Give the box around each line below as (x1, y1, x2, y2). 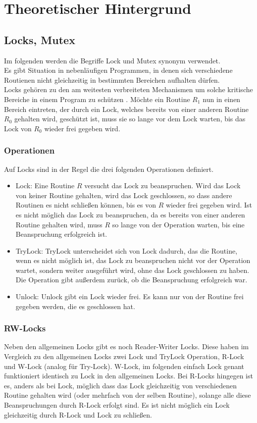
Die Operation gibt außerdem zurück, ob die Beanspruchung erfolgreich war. (15, 274, 248, 285)
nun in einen (203, 94, 241, 104)
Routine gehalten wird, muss (15, 219, 103, 229)
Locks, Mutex (4, 32, 75, 47)
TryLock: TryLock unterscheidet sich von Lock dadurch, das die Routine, (15, 245, 238, 256)
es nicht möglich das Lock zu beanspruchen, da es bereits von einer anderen (15, 209, 245, 219)
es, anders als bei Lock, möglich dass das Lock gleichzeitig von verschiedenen (4, 380, 237, 390)
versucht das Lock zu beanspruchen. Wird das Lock (84, 180, 241, 191)
